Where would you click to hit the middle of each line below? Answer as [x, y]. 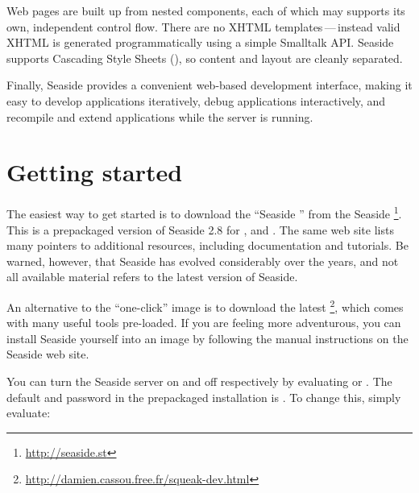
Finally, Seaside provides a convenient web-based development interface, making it [209, 85]
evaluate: [29, 413]
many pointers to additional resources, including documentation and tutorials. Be [207, 245]
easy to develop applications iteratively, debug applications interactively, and [196, 100]
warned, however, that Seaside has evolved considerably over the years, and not [203, 261]
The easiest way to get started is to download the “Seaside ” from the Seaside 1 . [204, 212]
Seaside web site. [48, 354]
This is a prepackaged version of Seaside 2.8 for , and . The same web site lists [200, 229]
